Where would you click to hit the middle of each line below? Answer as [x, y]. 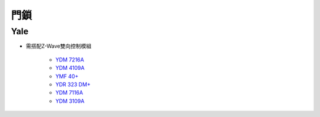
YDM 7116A [69, 93]
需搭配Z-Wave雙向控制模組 [59, 46]
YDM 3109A [70, 101]
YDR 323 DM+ [73, 84]
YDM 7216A [70, 60]
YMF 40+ [67, 76]
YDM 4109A [70, 68]
